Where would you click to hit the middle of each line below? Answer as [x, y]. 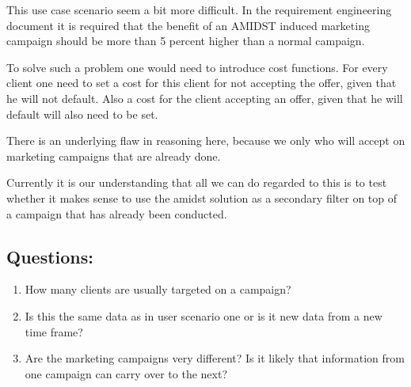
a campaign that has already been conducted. [117, 213]
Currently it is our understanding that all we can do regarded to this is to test [197, 182]
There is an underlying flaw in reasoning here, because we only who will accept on [206, 140]
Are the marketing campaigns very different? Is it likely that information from [215, 358]
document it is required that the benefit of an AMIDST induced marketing [188, 25]
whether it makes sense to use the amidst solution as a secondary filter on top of [202, 197]
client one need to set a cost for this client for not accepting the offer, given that [202, 83]
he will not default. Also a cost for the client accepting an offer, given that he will [205, 98]
